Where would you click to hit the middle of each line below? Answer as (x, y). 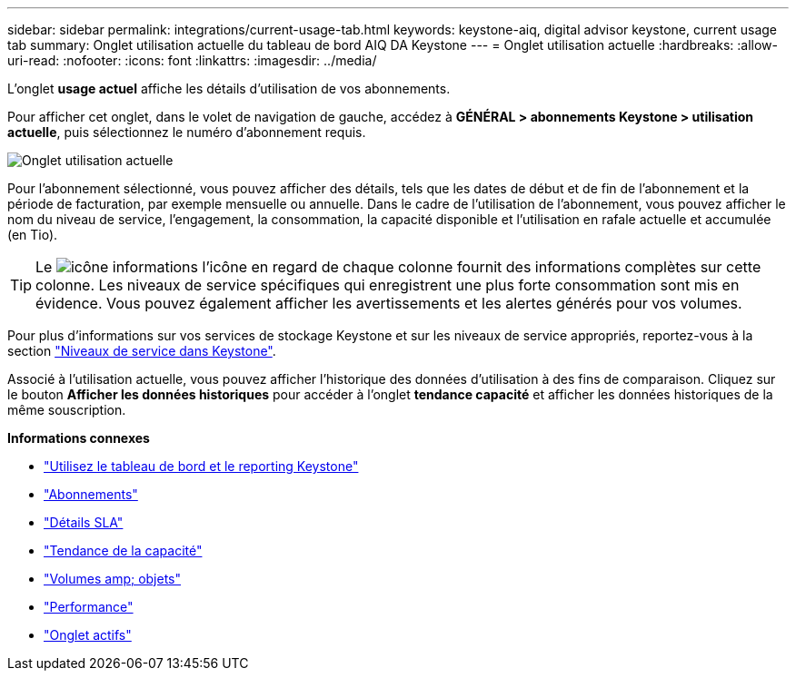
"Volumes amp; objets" (113, 579)
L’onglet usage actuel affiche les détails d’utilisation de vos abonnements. (229, 88)
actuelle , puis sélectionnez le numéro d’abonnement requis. (187, 132)
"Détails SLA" (84, 522)
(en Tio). (33, 235)
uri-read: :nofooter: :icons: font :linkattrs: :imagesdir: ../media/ (192, 60)
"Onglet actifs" (88, 635)
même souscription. (67, 410)
